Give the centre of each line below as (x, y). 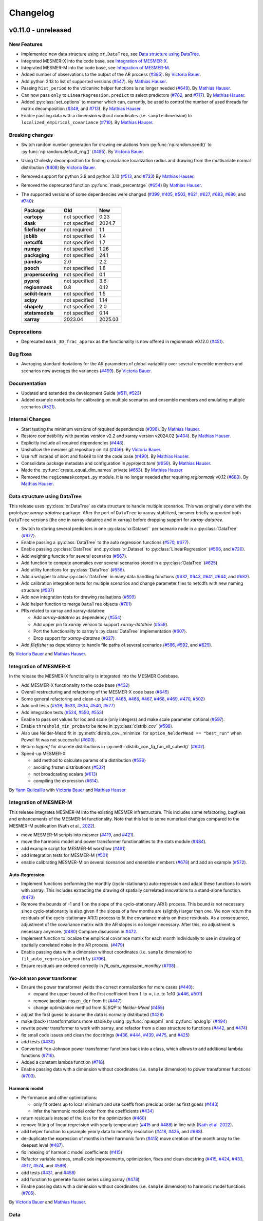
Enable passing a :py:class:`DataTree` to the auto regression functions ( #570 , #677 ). (105, 543)
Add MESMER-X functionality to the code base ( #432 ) (75, 685)
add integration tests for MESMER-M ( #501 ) (65, 855)
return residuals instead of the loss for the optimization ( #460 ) (84, 1118)
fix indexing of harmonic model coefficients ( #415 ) (72, 1152)
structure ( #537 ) (38, 590)
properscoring (41, 274)
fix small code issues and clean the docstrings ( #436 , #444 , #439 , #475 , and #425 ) (105, 1035)
